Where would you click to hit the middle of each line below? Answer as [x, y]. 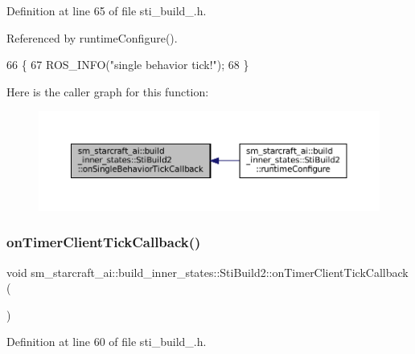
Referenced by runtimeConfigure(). [92, 37]
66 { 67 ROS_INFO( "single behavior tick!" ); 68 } [128, 65]
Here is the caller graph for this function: [108, 91]
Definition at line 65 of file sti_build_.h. [107, 10]
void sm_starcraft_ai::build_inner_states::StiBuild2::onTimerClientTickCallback [207, 272]
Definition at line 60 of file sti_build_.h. [107, 342]
